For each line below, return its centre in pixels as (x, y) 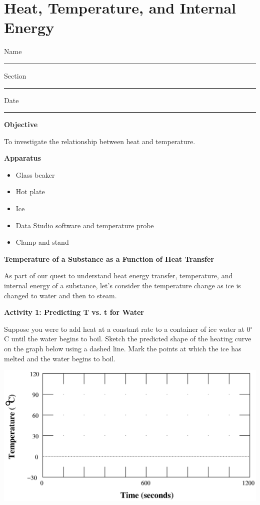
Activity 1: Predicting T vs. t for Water (74, 312)
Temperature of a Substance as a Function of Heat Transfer (109, 259)
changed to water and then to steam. (60, 295)
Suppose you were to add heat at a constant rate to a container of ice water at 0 (127, 329)
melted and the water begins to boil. (60, 358)
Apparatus (22, 158)
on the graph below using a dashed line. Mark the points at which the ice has (123, 348)
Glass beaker (35, 174)
